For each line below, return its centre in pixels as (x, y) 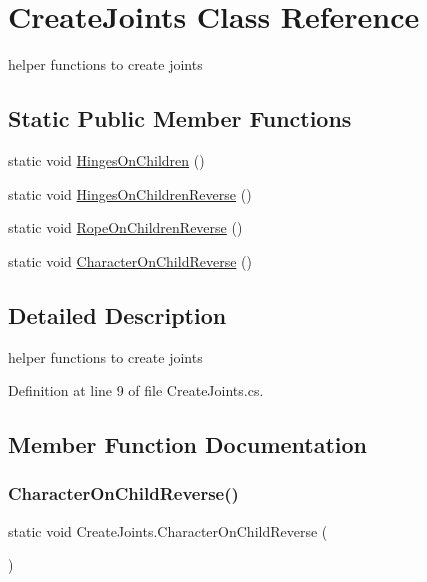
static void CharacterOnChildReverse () (130, 260)
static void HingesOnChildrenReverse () (130, 193)
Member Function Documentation (188, 444)
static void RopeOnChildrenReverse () (125, 227)
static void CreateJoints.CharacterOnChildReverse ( (168, 530)
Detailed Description (117, 314)
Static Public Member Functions (180, 118)
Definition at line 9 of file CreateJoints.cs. (136, 390)
